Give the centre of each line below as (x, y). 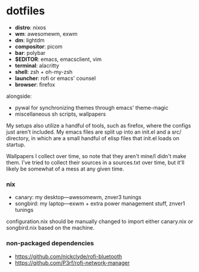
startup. (16, 144)
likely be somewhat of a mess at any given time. (65, 169)
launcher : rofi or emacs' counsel (55, 78)
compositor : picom (39, 47)
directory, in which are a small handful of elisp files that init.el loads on (93, 138)
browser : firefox (35, 84)
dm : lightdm (30, 40)
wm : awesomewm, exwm (46, 33)
